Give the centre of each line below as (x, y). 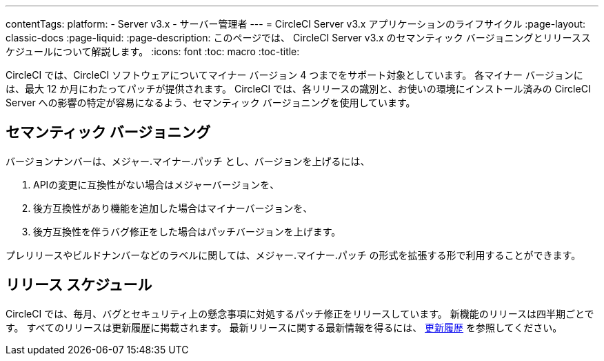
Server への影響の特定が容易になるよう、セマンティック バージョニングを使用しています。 (211, 103)
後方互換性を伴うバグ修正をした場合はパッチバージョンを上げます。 (187, 231)
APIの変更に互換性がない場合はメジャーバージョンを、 (157, 184)
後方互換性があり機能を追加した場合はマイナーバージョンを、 (173, 208)
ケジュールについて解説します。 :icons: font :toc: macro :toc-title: (153, 51)
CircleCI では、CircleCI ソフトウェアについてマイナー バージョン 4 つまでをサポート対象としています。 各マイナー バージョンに (294, 75)
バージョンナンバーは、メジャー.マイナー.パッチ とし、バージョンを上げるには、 (188, 161)
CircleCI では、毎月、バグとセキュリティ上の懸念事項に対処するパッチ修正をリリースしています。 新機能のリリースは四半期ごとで (300, 313)
